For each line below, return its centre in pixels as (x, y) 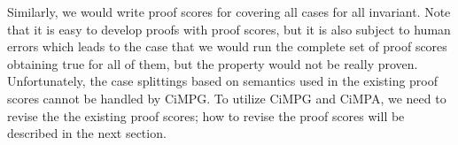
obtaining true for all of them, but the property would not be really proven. (213, 63)
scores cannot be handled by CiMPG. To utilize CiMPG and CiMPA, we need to (227, 98)
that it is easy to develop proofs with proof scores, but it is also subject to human (229, 29)
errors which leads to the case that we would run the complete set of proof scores (227, 46)
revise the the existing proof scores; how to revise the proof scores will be (206, 115)
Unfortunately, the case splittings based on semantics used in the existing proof (223, 81)
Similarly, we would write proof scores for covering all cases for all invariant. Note (229, 11)
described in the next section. (87, 133)
